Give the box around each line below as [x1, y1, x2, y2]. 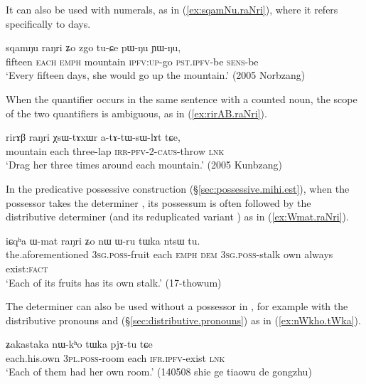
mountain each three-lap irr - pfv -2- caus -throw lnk [6, 143, 225, 158]
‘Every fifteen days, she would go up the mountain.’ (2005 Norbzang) [6, 68, 306, 82]
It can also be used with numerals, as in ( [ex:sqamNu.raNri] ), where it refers [6, 2, 338, 16]
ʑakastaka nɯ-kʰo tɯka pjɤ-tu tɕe [6, 336, 153, 351]
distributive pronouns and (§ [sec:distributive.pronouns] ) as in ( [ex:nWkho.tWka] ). [6, 312, 361, 327]
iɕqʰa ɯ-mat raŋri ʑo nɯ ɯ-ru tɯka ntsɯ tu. [6, 233, 200, 247]
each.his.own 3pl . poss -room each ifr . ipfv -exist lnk [6, 350, 225, 365]
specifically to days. [6, 16, 91, 31]
